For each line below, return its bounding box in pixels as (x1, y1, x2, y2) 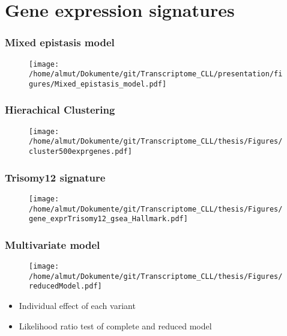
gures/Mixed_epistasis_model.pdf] (29, 79, 167, 88)
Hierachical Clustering (5, 102, 115, 117)
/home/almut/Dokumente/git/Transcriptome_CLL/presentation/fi (29, 70, 283, 79)
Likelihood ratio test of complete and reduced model (19, 319, 212, 332)
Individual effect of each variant (19, 299, 136, 312)
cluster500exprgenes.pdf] (29, 147, 132, 156)
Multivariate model (5, 237, 100, 252)
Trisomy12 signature (5, 170, 106, 185)
